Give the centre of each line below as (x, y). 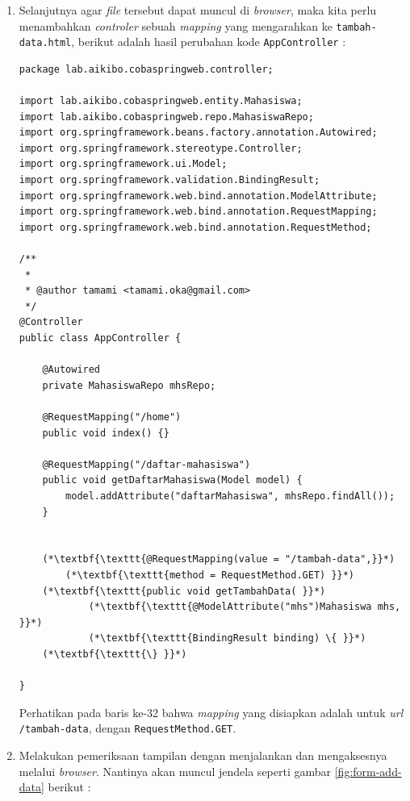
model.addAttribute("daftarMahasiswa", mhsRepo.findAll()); (230, 496)
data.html (45, 43)
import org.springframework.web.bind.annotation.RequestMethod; (195, 227)
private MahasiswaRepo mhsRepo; (129, 385)
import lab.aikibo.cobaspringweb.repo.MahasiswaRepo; (166, 117)
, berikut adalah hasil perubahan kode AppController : (209, 42)
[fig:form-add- (368, 771)
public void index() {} (106, 433)
